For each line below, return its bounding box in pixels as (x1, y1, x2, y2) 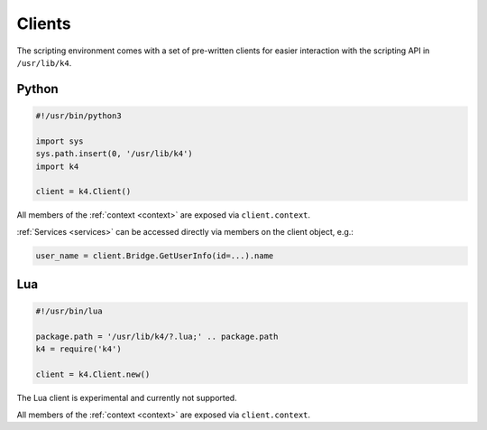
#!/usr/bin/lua (35, 306, 103, 316)
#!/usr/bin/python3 (35, 110, 122, 121)
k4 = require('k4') (35, 344, 122, 354)
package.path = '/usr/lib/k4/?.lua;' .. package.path (35, 332, 279, 342)
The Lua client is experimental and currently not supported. (16, 393, 238, 404)
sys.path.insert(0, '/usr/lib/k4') (35, 149, 193, 159)
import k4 (35, 161, 79, 172)
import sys (35, 136, 84, 146)
